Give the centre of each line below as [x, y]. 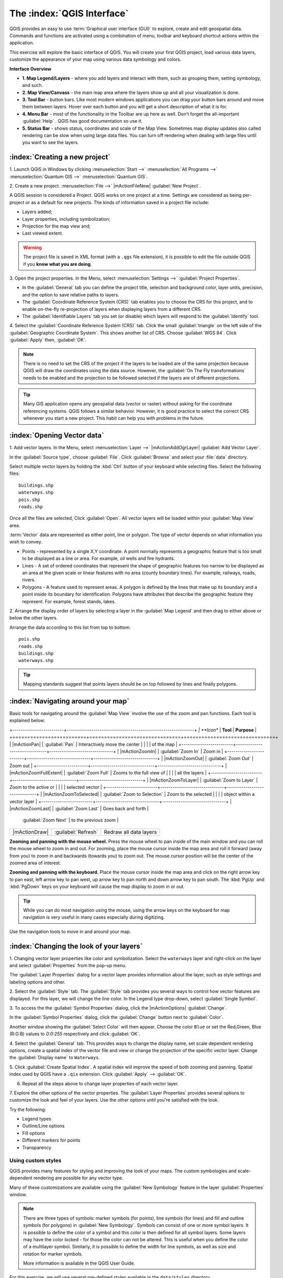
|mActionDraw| [31, 832]
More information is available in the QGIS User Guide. [79, 1263]
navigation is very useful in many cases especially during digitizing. [94, 917]
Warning [32, 247]
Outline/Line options [43, 1126]
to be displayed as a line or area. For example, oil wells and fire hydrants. [99, 558]
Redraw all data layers [130, 832]
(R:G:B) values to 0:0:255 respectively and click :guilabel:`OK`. [75, 1034]
